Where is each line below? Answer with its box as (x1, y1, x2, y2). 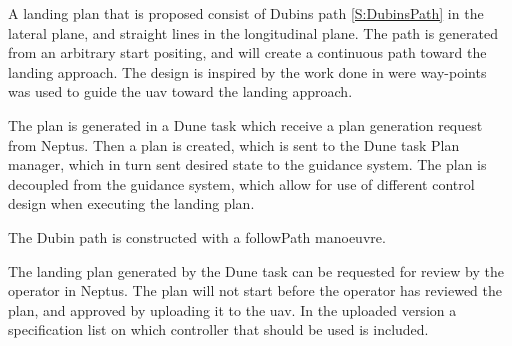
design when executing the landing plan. (8, 193, 255, 214)
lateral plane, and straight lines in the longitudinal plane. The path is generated (8, 22, 499, 43)
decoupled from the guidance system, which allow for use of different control (8, 173, 475, 194)
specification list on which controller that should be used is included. (8, 319, 429, 340)
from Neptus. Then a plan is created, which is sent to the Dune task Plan (8, 134, 460, 155)
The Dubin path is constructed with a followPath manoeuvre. (8, 226, 386, 247)
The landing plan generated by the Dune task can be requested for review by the (8, 260, 504, 281)
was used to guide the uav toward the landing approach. (8, 81, 353, 102)
